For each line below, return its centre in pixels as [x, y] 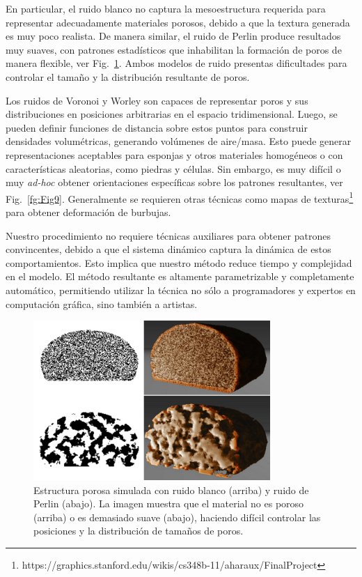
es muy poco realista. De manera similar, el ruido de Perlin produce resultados [173, 36]
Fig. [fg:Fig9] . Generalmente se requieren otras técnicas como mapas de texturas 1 [180, 197]
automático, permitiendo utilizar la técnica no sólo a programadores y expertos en [181, 290]
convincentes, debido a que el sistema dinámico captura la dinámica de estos [168, 249]
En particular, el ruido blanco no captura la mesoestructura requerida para [166, 8]
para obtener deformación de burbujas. [88, 211]
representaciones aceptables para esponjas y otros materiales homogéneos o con [174, 154]
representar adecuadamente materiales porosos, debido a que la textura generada [178, 22]
